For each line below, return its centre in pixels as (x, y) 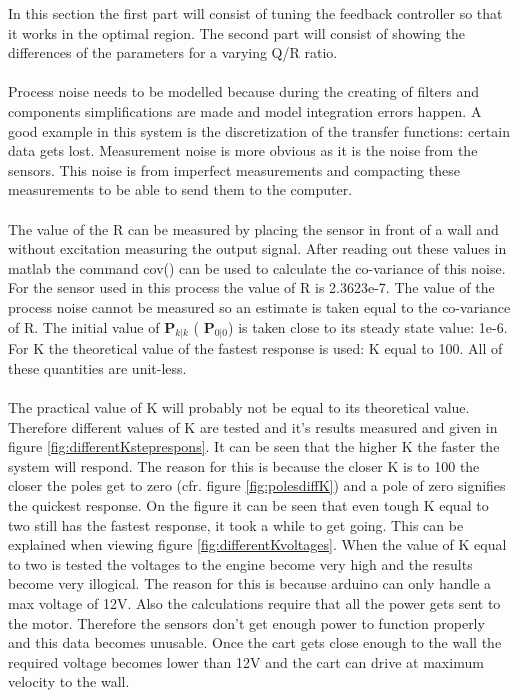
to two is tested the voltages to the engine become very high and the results (240, 563)
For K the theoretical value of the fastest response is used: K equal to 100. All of (255, 348)
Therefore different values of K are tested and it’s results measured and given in (253, 426)
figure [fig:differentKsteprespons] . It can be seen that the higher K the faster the (254, 446)
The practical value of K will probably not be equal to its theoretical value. (239, 407)
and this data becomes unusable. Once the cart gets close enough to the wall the (255, 642)
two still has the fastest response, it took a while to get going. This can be (236, 524)
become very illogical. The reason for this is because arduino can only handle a (250, 583)
